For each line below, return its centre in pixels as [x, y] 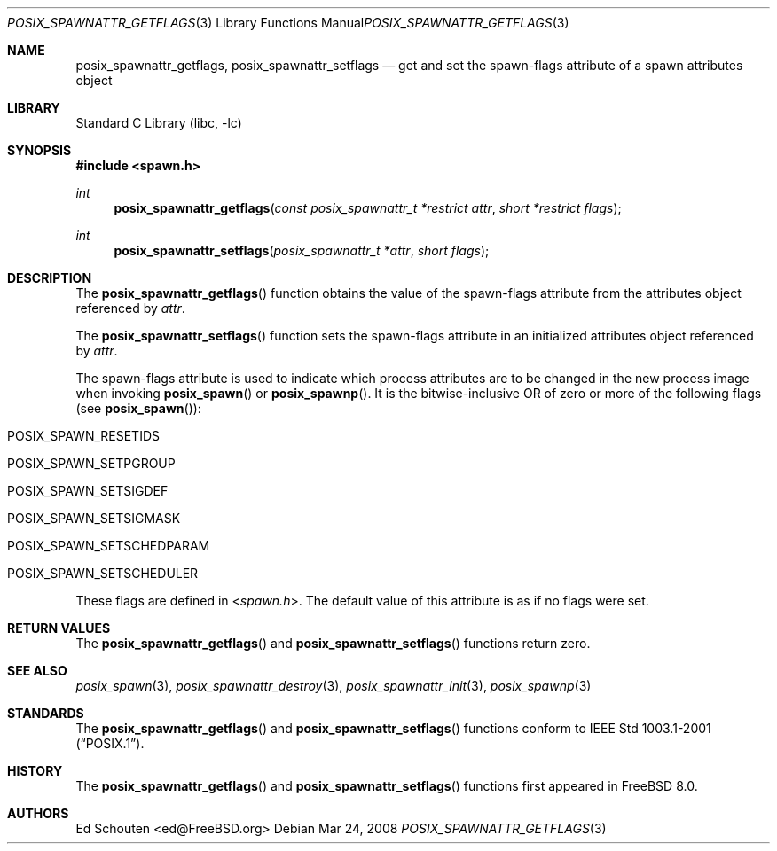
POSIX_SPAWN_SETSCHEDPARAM [109, 546]
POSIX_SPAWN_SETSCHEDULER [103, 573]
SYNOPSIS [39, 150]
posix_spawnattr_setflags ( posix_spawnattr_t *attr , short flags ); [302, 250]
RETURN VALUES [59, 628]
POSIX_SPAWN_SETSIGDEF [88, 491]
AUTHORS [38, 813]
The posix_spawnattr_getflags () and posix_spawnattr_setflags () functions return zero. [333, 643]
